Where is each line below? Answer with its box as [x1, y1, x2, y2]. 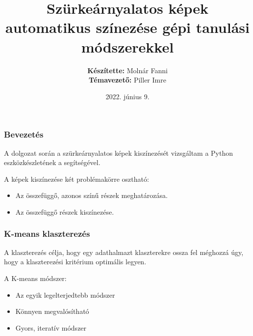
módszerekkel [81, 36, 174, 56]
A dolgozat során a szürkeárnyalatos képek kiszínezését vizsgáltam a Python [4, 147, 233, 158]
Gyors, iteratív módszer [15, 322, 87, 333]
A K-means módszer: [4, 273, 67, 283]
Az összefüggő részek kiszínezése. [15, 206, 114, 217]
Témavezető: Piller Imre [89, 75, 166, 85]
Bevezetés [4, 128, 44, 140]
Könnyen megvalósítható [15, 306, 89, 316]
